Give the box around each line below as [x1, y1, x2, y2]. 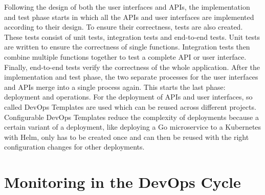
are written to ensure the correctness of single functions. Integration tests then [4, 41, 250, 52]
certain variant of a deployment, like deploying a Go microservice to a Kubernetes [4, 121, 261, 132]
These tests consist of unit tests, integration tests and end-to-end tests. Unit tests [4, 31, 260, 42]
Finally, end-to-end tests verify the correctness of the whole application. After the [4, 61, 260, 72]
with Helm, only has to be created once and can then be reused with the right [4, 131, 249, 142]
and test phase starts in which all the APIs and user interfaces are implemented [4, 11, 254, 22]
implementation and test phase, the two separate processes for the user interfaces [4, 71, 258, 82]
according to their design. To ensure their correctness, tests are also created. [4, 21, 243, 32]
